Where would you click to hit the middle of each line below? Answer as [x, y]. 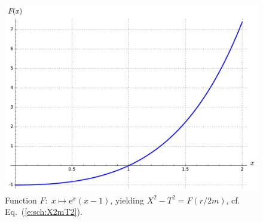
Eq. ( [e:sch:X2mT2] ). [44, 212]
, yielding [127, 200]
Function [21, 200]
